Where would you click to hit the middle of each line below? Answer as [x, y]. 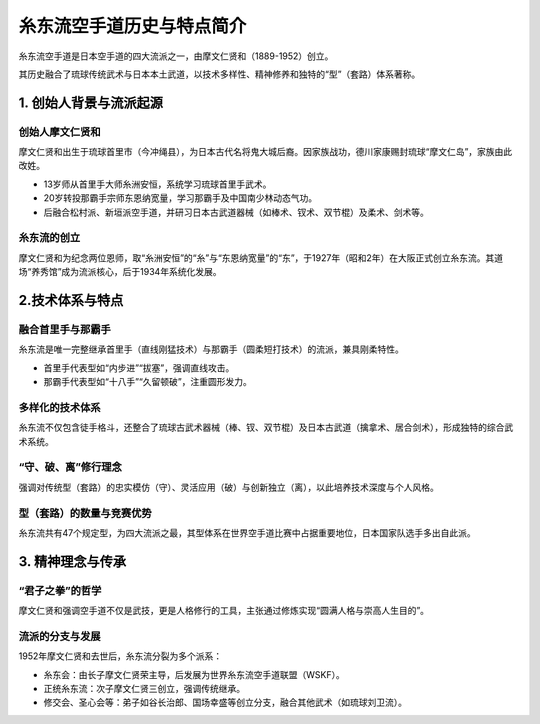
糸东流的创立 [49, 238]
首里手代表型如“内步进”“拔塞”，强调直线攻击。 [139, 367]
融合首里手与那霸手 [65, 329]
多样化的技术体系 [59, 407]
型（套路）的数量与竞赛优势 [85, 513]
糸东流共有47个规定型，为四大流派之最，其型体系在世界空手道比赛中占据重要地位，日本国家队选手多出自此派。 [247, 532]
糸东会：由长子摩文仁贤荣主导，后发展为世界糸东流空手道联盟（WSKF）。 [194, 674]
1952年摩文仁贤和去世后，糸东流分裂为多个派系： [120, 656]
